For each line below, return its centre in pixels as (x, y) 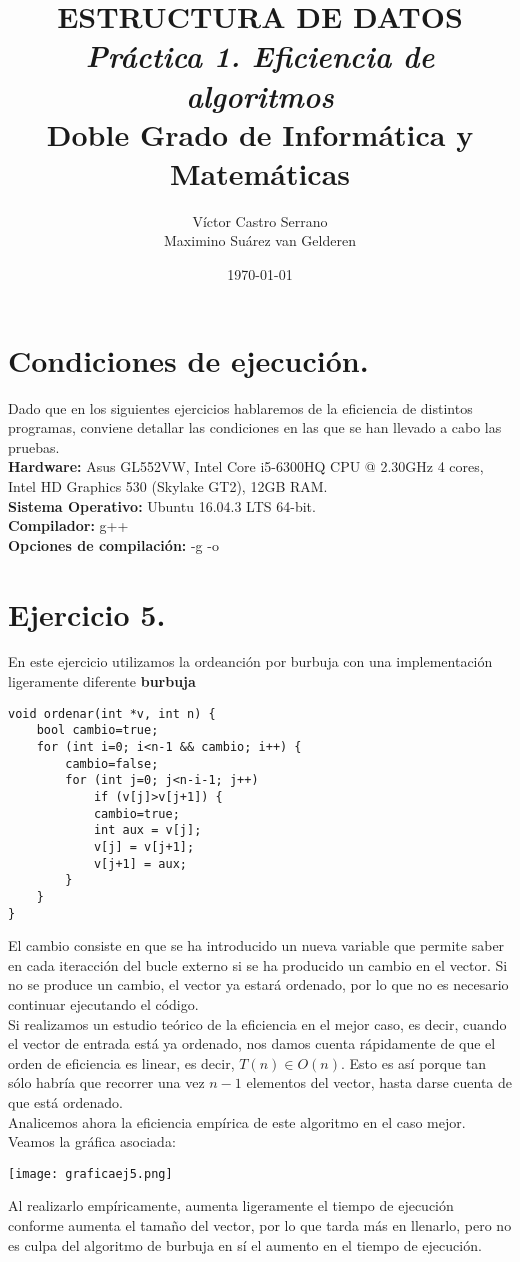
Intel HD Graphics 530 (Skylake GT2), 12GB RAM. (168, 485)
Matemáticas (260, 172)
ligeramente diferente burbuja (102, 681)
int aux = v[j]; (147, 830)
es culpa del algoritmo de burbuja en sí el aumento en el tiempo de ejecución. (245, 1244)
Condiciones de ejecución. (188, 359)
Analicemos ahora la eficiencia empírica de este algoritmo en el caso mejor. (237, 1121)
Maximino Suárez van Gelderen (260, 240)
